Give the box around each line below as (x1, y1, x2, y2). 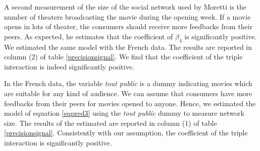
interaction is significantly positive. (4, 137, 112, 147)
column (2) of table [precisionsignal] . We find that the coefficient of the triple (4, 51, 243, 62)
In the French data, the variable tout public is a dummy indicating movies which (4, 78, 252, 89)
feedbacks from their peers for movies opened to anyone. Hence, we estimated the (4, 98, 256, 108)
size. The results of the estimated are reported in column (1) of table (4, 117, 217, 128)
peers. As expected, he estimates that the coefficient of (4, 31, 173, 41)
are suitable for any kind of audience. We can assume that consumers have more (4, 88, 252, 98)
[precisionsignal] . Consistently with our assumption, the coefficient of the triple (4, 127, 248, 138)
